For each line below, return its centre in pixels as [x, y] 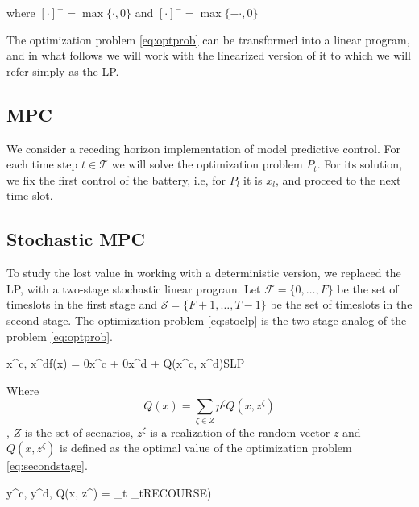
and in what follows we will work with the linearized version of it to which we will [209, 55]
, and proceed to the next [338, 179]
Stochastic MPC [76, 239]
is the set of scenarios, [79, 432]
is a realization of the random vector [240, 432]
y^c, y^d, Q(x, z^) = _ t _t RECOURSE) [109, 492]
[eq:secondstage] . [47, 465]
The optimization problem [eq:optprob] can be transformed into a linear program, [208, 39]
